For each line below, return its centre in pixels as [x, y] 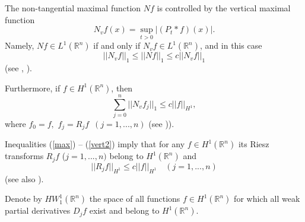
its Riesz [254, 144]
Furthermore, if [33, 88]
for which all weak [267, 199]
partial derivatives [38, 210]
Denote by [23, 199]
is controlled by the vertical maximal [224, 8]
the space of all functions [135, 199]
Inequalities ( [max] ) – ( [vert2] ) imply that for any [95, 144]
